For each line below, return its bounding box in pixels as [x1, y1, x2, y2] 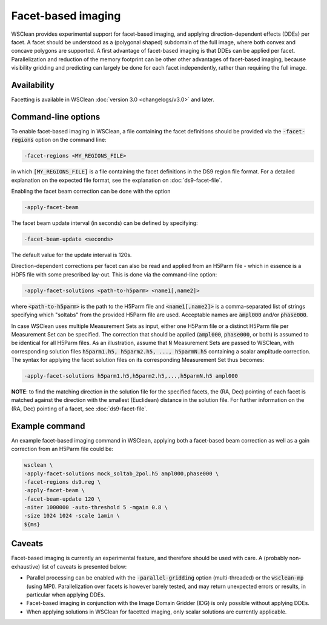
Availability [11, 79, 54, 90]
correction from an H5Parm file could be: [11, 446, 114, 453]
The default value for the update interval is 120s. [11, 252, 132, 258]
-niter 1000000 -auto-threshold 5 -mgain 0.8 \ [24, 504, 168, 511]
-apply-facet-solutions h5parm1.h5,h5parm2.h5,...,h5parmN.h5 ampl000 [24, 373, 239, 379]
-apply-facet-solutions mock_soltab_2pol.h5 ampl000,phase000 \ [24, 470, 219, 477]
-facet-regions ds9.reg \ [24, 478, 101, 485]
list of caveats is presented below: [41, 563, 127, 570]
